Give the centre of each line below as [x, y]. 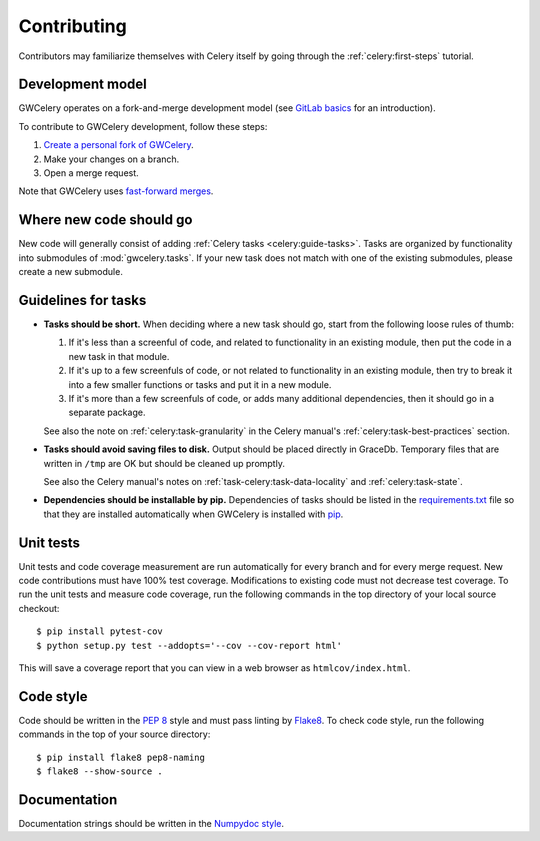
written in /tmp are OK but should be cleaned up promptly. [164, 463]
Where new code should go [105, 220]
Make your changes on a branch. [111, 159]
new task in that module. [119, 356]
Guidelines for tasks [82, 300]
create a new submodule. [71, 272]
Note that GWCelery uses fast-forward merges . [116, 191]
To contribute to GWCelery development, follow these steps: [143, 126]
